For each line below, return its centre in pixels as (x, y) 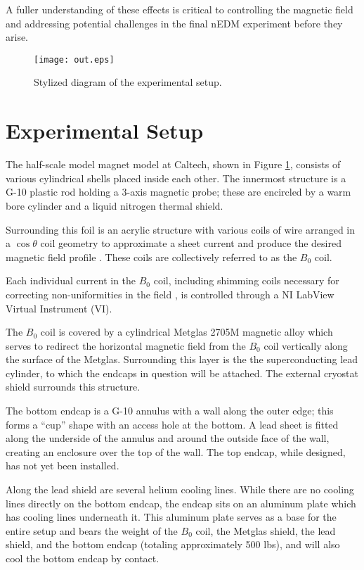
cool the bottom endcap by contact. (83, 558)
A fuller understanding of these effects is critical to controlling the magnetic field (180, 9)
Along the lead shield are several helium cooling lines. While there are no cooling (180, 489)
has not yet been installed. (63, 465)
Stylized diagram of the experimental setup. (128, 82)
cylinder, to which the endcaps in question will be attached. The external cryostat (182, 373)
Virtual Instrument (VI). (59, 308)
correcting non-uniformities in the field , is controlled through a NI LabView (170, 294)
